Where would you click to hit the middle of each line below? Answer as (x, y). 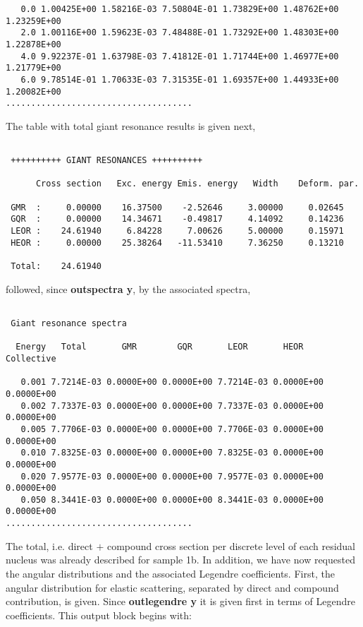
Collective (31, 358)
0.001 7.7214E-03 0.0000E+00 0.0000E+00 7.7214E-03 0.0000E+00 (172, 382)
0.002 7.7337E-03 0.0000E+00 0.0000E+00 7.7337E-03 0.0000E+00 (172, 406)
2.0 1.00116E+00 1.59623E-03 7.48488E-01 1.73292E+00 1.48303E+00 (180, 33)
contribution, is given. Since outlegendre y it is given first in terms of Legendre (180, 601)
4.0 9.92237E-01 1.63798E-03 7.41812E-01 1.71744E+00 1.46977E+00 (180, 56)
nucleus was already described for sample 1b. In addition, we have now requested (180, 560)
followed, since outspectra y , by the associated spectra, (128, 288)
